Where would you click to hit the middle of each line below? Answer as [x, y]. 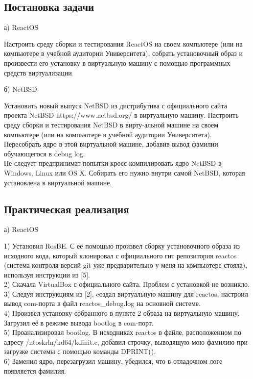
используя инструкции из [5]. [47, 274]
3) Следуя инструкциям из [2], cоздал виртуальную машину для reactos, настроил [126, 293]
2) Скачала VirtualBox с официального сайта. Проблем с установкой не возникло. [127, 284]
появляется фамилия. [35, 370]
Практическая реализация [67, 209]
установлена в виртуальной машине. [58, 182]
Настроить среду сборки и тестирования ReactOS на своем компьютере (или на [123, 43]
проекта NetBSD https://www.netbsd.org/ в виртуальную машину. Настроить [121, 115]
